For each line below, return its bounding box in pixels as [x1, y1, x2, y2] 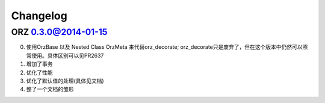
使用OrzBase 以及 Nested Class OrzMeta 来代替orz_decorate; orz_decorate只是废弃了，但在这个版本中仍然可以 [26, 43, 303, 51]
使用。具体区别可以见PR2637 [31, 52, 104, 59]
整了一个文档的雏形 [26, 86, 74, 93]
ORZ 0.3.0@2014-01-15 [11, 27, 108, 37]
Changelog [11, 9, 67, 22]
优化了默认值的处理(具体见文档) [26, 77, 105, 84]
